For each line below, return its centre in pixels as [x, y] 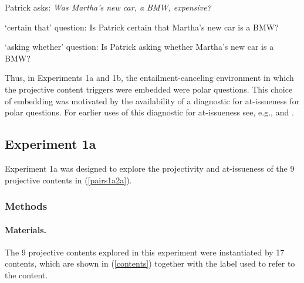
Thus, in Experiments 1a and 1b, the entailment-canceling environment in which [149, 78]
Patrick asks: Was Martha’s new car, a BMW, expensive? [108, 7]
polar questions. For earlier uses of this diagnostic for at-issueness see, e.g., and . [149, 112]
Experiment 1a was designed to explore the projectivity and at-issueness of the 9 [150, 168]
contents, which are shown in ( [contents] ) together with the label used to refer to [150, 263]
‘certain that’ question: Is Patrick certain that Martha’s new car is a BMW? [142, 27]
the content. [26, 275]
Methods [26, 206]
